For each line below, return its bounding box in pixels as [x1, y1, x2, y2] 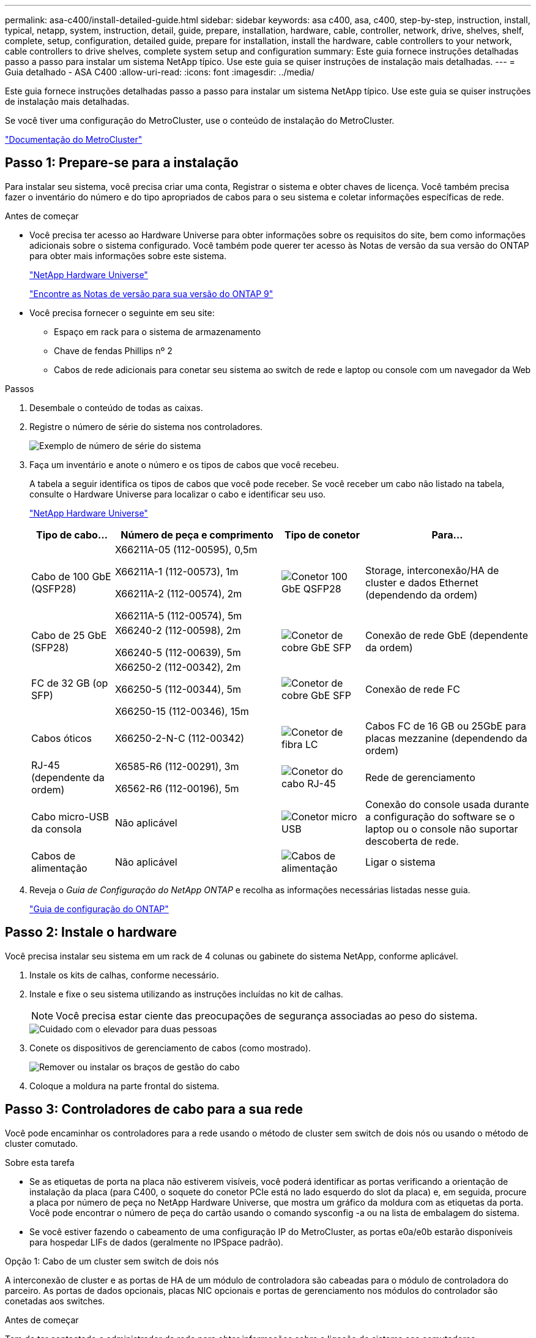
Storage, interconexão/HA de [365, 564, 499, 576]
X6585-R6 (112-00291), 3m [114, 760, 239, 773]
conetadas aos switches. [5, 1295, 105, 1306]
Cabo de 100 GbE [31, 570, 111, 583]
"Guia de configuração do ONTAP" [29, 903, 169, 914]
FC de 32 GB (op [31, 676, 108, 689]
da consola [31, 822, 82, 835]
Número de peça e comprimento [121, 528, 274, 541]
